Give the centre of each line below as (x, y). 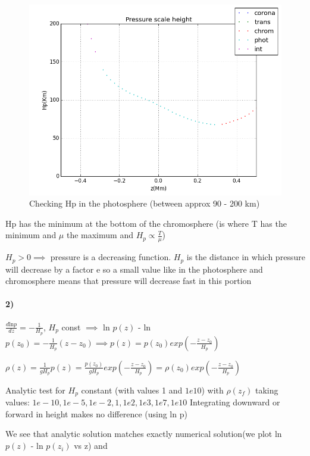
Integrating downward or (235, 402)
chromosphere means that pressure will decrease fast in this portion (129, 281)
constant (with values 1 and (132, 390)
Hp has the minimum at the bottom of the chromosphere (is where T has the (146, 223)
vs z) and (91, 446)
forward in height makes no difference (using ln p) (96, 413)
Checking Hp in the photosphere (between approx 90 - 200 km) (145, 203)
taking (267, 390)
